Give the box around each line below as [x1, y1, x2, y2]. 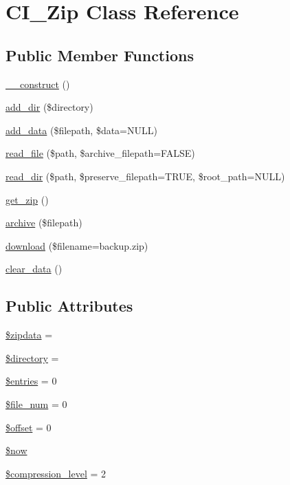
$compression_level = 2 [5, 466, 107, 480]
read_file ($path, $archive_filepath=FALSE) [5, 146, 195, 160]
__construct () [5, 76, 70, 91]
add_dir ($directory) [5, 100, 93, 114]
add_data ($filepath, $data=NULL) [5, 122, 157, 137]
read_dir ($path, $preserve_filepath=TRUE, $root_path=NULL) [5, 169, 285, 183]
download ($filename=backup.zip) [5, 238, 148, 252]
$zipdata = [5, 327, 53, 342]
